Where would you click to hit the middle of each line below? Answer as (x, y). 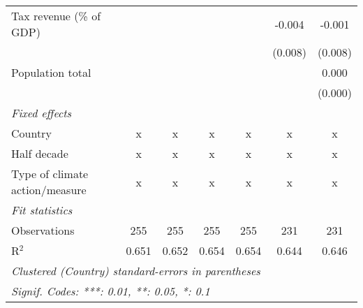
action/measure (49, 190)
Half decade (40, 153)
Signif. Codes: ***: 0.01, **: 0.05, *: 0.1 (111, 291)
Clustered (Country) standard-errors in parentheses (136, 271)
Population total (51, 72)
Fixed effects (42, 113)
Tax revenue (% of (56, 16)
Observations (43, 230)
